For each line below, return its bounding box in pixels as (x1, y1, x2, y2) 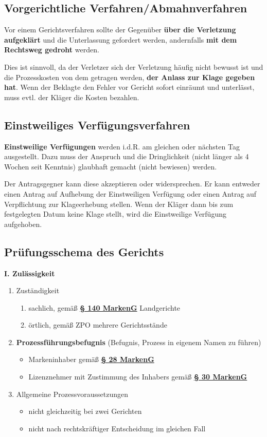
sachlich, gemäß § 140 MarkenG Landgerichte (28, 302, 181, 313)
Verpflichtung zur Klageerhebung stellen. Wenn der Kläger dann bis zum (4, 198, 234, 209)
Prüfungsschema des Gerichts (4, 243, 164, 259)
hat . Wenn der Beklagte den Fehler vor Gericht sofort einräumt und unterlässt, (4, 82, 255, 92)
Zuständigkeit (16, 285, 60, 296)
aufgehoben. (4, 218, 42, 229)
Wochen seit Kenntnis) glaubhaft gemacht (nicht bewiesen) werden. (4, 161, 217, 172)
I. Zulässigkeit (4, 268, 55, 278)
